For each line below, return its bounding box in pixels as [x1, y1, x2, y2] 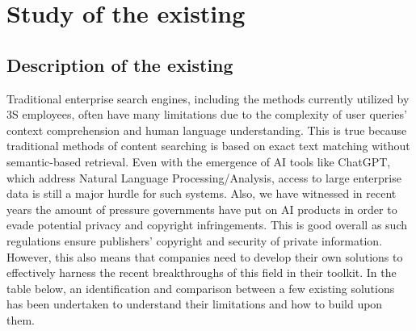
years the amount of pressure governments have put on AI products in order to [6, 200, 397, 217]
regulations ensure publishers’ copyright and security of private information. [6, 232, 383, 249]
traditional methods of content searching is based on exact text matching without [6, 137, 410, 154]
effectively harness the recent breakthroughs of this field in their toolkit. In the [6, 264, 397, 281]
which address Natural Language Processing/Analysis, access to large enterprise [6, 169, 401, 186]
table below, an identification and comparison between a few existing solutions [6, 279, 395, 296]
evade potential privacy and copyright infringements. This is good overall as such [6, 216, 407, 233]
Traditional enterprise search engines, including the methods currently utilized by [6, 90, 410, 107]
